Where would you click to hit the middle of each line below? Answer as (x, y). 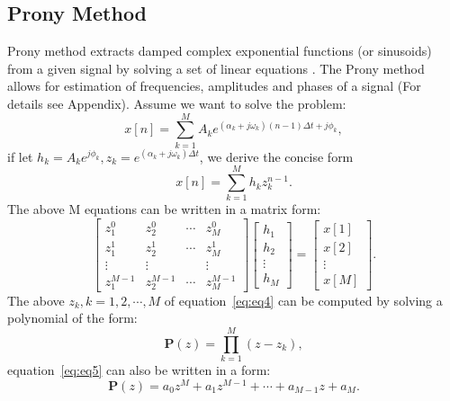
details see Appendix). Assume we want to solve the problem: (177, 103)
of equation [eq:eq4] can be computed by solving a (303, 300)
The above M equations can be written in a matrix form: (164, 209)
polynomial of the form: (72, 318)
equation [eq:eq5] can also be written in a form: (139, 370)
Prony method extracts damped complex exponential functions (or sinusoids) (220, 51)
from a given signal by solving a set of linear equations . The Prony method (216, 68)
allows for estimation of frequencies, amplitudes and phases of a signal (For (214, 86)
